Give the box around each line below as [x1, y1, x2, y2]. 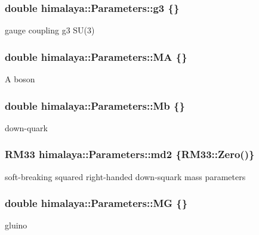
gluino [5, 219, 27, 231]
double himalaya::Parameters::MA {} [5, 49, 187, 64]
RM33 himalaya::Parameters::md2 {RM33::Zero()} [5, 147, 255, 162]
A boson [5, 73, 35, 85]
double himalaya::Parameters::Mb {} [5, 98, 185, 113]
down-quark [5, 121, 48, 134]
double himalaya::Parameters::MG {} [5, 196, 188, 211]
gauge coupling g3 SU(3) [5, 24, 95, 36]
